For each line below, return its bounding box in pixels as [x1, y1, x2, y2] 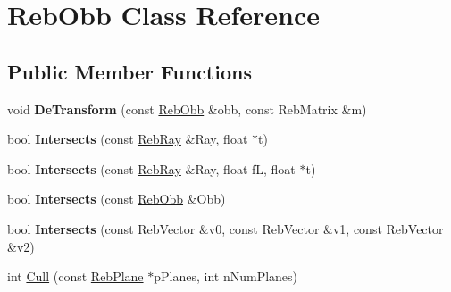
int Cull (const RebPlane [7, 267, 144, 286]
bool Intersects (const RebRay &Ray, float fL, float [7, 159, 296, 178]
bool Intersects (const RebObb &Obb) [7, 189, 226, 208]
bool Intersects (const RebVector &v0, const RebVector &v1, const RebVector [7, 219, 444, 238]
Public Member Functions [7, 57, 252, 85]
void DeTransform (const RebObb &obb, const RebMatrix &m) [7, 99, 367, 118]
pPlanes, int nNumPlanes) [154, 267, 298, 286]
